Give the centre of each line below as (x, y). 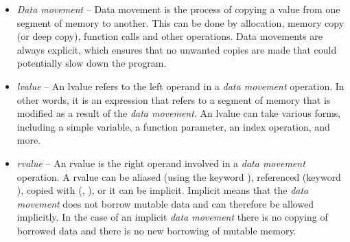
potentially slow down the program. (92, 63)
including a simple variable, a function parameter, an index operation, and (173, 126)
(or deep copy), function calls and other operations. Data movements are (170, 36)
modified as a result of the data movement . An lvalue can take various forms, (179, 113)
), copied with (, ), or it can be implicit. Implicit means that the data (163, 190)
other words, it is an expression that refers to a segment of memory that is (174, 99)
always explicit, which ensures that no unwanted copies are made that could (177, 49)
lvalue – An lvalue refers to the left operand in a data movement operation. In (180, 86)
